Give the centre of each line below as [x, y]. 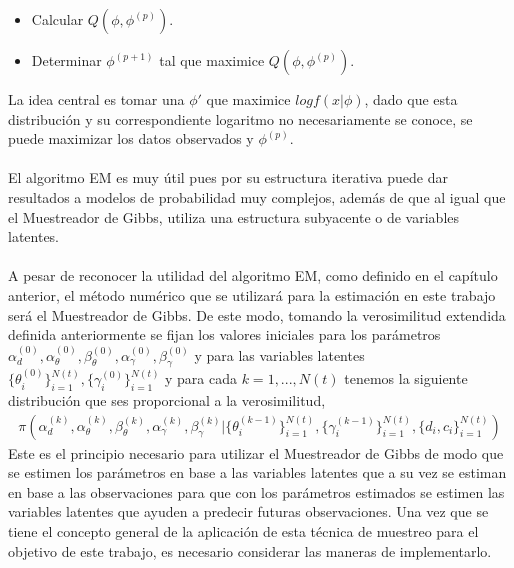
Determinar [66, 60]
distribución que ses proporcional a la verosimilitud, [167, 399]
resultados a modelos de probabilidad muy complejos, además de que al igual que [257, 196]
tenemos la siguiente [406, 378]
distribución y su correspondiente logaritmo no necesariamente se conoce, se [240, 118]
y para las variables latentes [279, 354]
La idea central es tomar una [96, 99]
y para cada [201, 378]
